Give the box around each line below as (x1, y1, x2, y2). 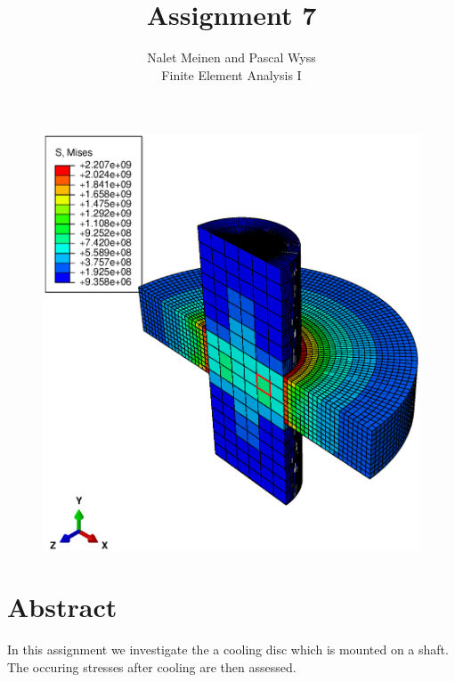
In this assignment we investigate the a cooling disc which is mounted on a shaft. (7, 640, 449, 659)
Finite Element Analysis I (161, 65, 302, 84)
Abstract (7, 589, 118, 625)
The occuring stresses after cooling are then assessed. (7, 657, 297, 676)
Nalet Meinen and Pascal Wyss (147, 48, 316, 67)
